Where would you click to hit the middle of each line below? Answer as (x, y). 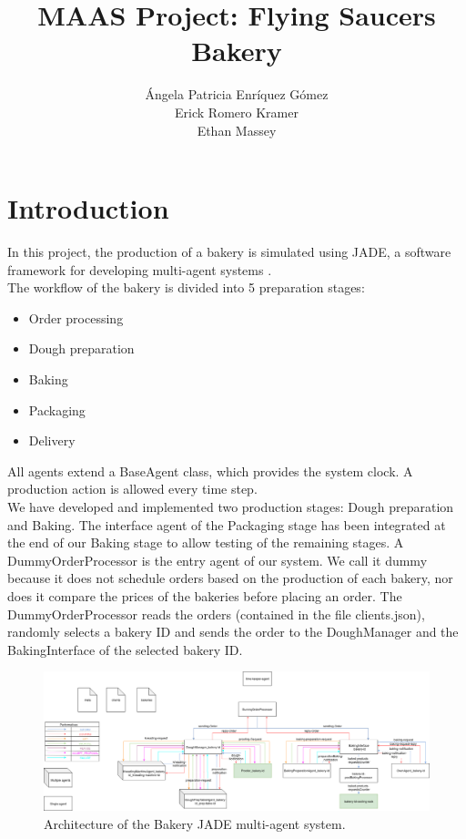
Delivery (52, 440)
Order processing (76, 317)
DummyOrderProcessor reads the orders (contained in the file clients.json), (216, 614)
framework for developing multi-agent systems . (140, 269)
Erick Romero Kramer (237, 112)
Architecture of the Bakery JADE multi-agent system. (195, 823)
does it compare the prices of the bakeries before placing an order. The (205, 595)
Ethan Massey (237, 130)
